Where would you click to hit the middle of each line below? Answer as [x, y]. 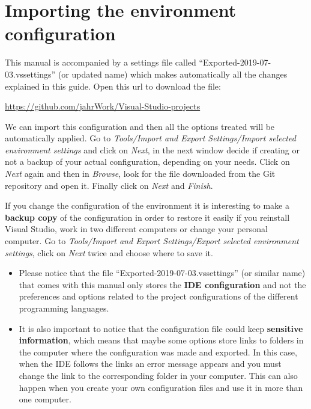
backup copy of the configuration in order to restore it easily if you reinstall [147, 217]
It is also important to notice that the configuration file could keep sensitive [161, 328]
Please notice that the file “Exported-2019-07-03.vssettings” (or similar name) [162, 273]
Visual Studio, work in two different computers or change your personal [136, 229]
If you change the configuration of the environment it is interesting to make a [147, 205]
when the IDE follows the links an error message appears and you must [150, 364]
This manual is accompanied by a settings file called [101, 62]
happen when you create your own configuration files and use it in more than [161, 387]
